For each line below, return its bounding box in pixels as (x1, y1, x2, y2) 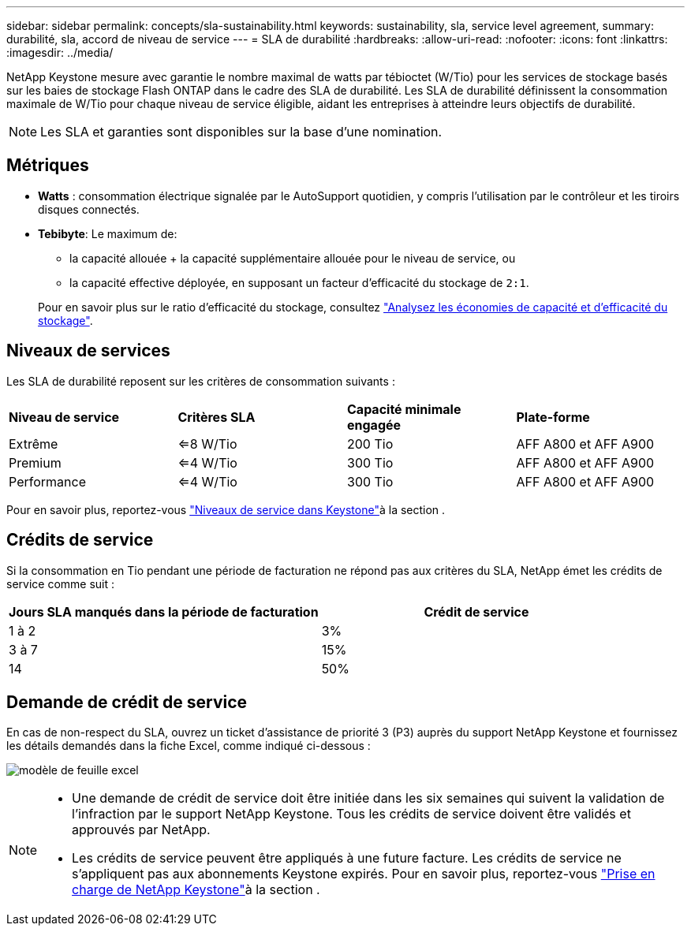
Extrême (9, 435, 58, 452)
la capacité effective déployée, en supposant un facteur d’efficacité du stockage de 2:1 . (69, 275, 529, 289)
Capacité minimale (347, 401, 461, 417)
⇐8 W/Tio (177, 435, 237, 452)
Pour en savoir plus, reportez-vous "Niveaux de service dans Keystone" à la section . (6, 502, 446, 516)
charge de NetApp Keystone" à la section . (72, 882, 320, 898)
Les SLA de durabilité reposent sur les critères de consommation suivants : (6, 374, 395, 388)
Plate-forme (516, 408, 590, 425)
